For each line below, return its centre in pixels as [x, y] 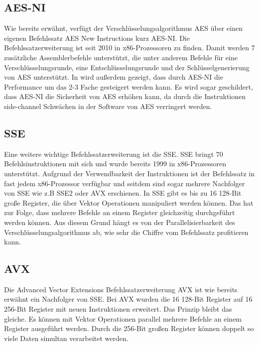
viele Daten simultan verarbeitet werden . [66, 338]
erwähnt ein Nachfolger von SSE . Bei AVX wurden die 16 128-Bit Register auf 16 [128, 299]
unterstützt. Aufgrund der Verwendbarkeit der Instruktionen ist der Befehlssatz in [129, 173]
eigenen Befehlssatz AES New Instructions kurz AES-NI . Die [97, 38]
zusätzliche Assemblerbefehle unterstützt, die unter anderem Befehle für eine [121, 57]
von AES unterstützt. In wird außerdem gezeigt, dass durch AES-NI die [114, 77]
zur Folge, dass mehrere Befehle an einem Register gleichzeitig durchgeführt [120, 212]
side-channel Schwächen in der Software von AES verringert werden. [108, 106]
